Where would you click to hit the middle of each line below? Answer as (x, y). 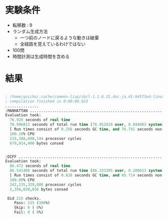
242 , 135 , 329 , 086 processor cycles (45, 184)
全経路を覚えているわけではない (53, 44)
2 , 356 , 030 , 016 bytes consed (39, 189)
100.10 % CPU (22, 134)
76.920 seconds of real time (40, 120)
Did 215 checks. (24, 198)
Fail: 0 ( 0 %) (29, 212)
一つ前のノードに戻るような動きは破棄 (59, 38)
